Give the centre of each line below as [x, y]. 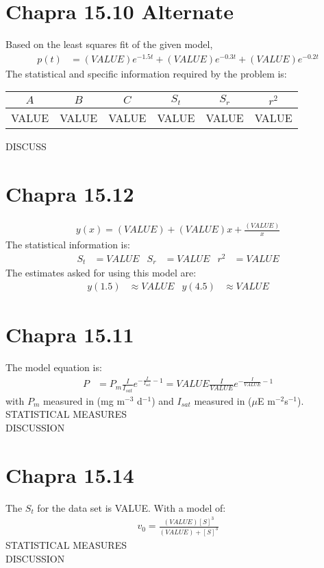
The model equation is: [54, 367]
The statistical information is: [68, 245]
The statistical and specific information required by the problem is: [146, 73]
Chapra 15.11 [70, 334]
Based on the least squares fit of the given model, [109, 44]
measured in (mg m [84, 400]
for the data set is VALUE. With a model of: [132, 507]
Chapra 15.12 [70, 194]
